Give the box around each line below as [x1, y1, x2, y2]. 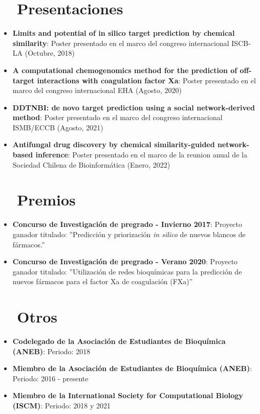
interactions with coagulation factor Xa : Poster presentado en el [37, 75, 256, 85]
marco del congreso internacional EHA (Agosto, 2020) [12, 85, 182, 96]
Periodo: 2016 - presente [12, 373, 89, 383]
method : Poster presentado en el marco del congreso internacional [12, 112, 223, 123]
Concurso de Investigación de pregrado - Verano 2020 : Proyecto [12, 256, 238, 267]
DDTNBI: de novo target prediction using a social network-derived [12, 102, 255, 112]
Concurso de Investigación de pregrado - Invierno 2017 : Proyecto [12, 219, 243, 229]
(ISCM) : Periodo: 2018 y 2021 [12, 400, 111, 411]
